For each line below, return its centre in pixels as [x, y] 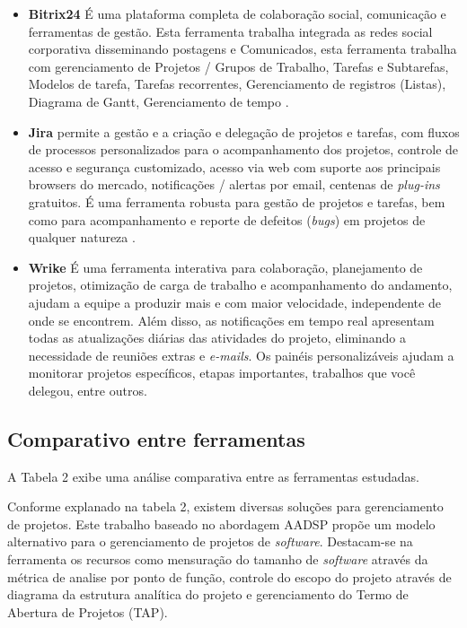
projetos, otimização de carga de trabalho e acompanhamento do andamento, [240, 285]
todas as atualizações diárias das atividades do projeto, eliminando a [217, 338]
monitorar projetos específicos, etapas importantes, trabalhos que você [222, 373]
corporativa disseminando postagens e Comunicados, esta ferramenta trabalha [242, 49]
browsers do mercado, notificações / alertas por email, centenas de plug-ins [234, 184]
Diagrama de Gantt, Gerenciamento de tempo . [159, 101]
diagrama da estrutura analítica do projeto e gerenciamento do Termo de [208, 594]
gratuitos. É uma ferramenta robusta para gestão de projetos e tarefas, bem [237, 201]
